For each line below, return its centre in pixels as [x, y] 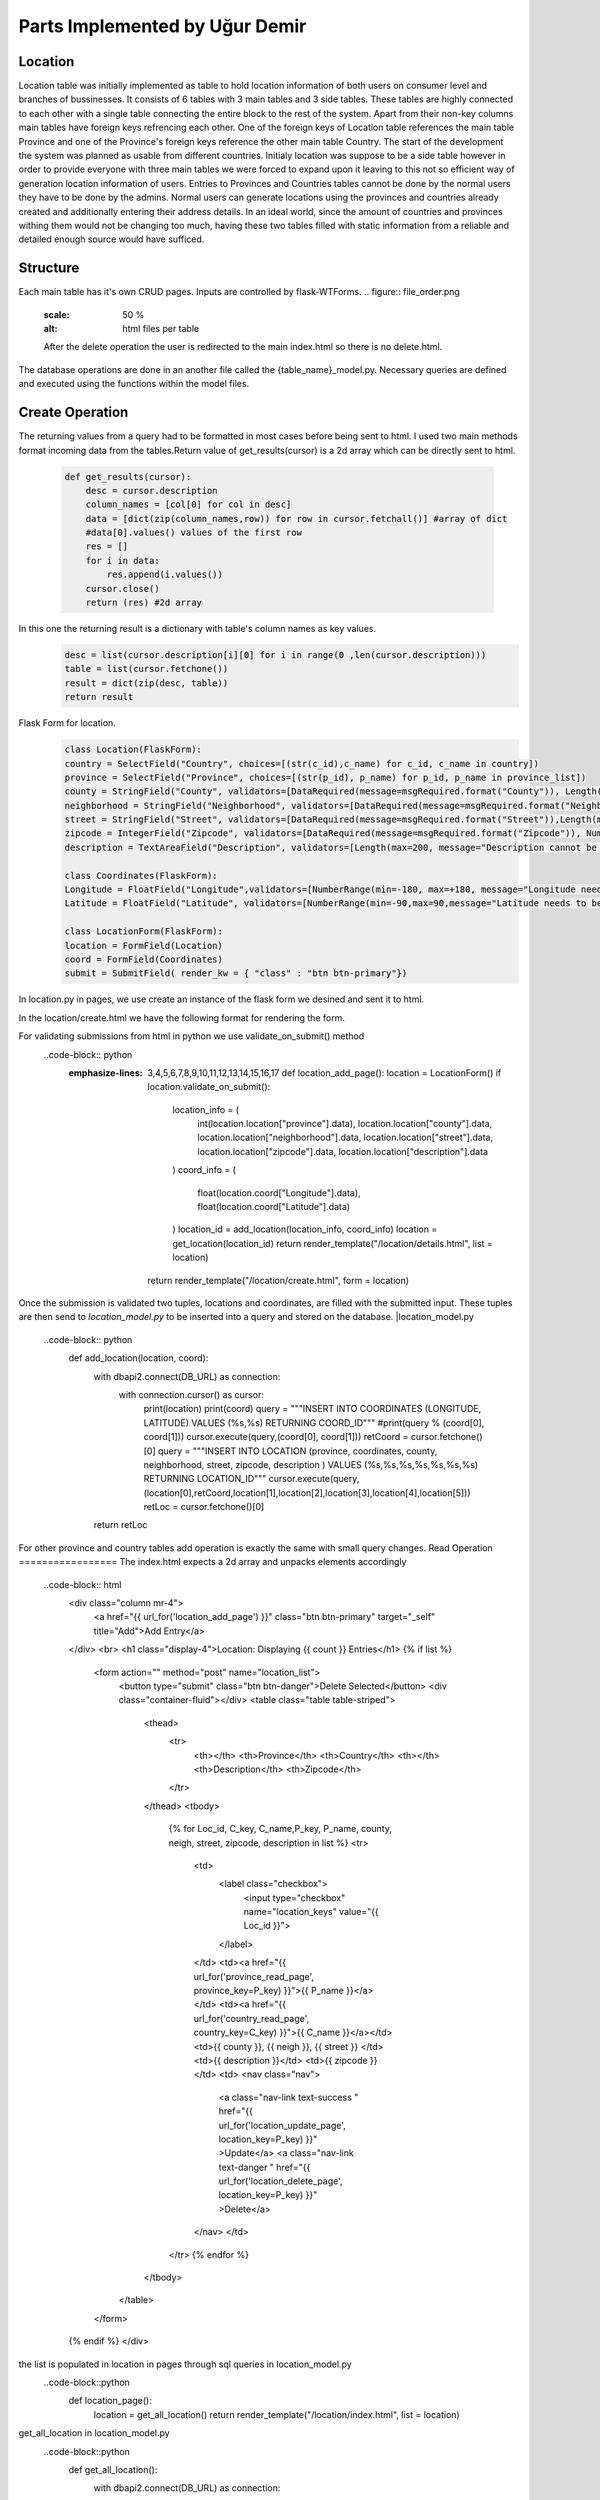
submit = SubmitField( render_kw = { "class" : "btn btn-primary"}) [236, 973]
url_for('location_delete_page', [281, 2181]
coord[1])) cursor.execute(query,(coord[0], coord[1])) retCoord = [276, 1437]
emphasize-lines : [106, 1072]
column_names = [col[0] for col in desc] [188, 504]
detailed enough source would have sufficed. [111, 239]
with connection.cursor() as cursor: [191, 1394]
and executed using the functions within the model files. [134, 384]
